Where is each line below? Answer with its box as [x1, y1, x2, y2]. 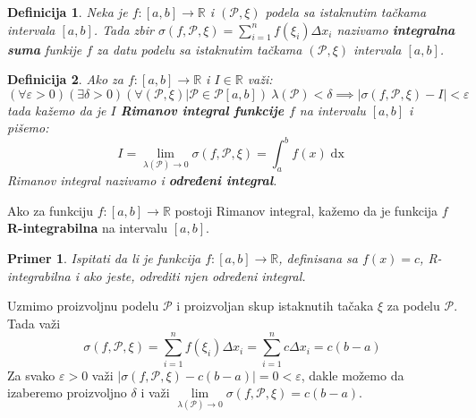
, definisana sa [278, 249, 358, 268]
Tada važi [7, 313, 61, 332]
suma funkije [7, 39, 82, 58]
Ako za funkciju [7, 200, 94, 219]
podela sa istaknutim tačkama [265, 3, 427, 21]
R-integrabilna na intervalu [7, 218, 168, 237]
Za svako [7, 365, 55, 384]
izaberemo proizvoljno [7, 383, 127, 402]
